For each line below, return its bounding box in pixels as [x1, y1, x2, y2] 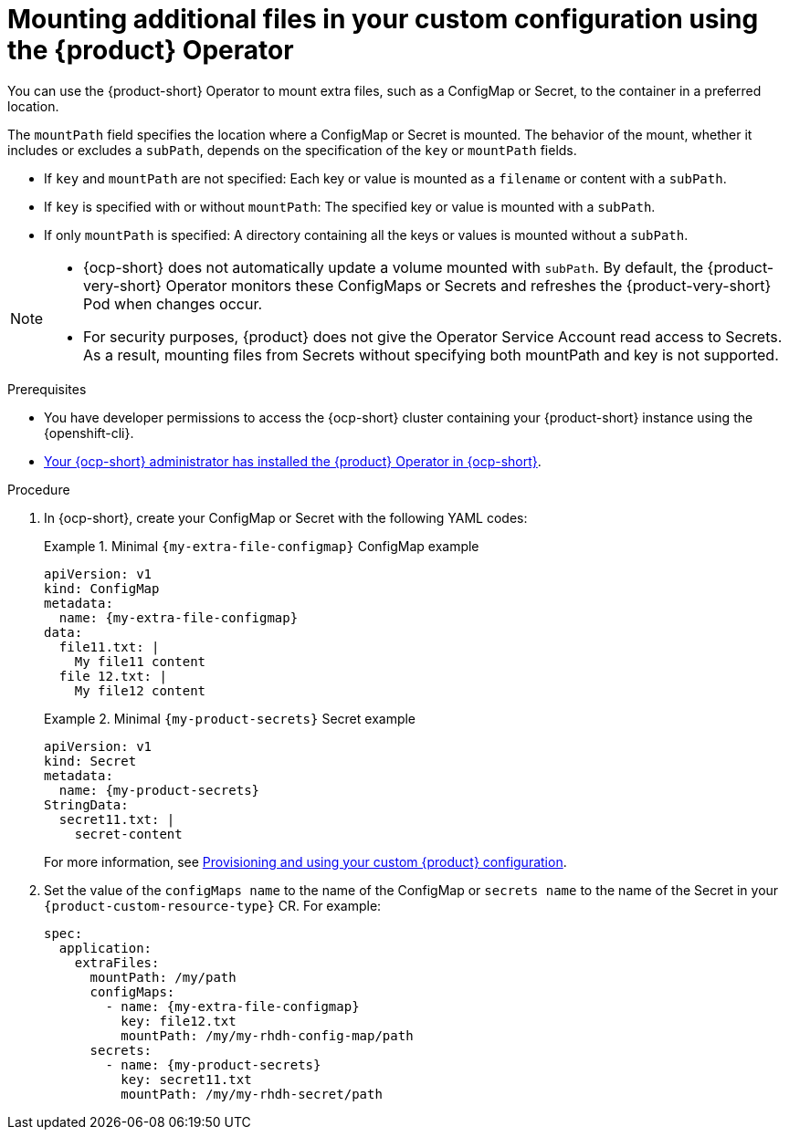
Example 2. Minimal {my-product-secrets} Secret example [44, 710, 416, 726]
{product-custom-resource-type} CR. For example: [44, 897, 382, 913]
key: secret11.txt [121, 1071, 252, 1087]
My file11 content [74, 653, 206, 669]
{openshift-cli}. [44, 424, 134, 441]
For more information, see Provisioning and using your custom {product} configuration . [44, 853, 567, 870]
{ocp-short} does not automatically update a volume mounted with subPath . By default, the [83, 257, 704, 276]
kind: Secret [44, 753, 137, 768]
